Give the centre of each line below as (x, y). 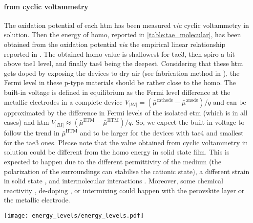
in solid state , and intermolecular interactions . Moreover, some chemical (114, 181)
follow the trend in (32, 133)
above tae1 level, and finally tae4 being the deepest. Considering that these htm (124, 63)
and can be (230, 101)
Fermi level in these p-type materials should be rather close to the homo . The (120, 82)
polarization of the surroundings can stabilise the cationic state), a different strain (127, 171)
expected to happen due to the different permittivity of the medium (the (113, 161)
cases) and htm (27, 122)
